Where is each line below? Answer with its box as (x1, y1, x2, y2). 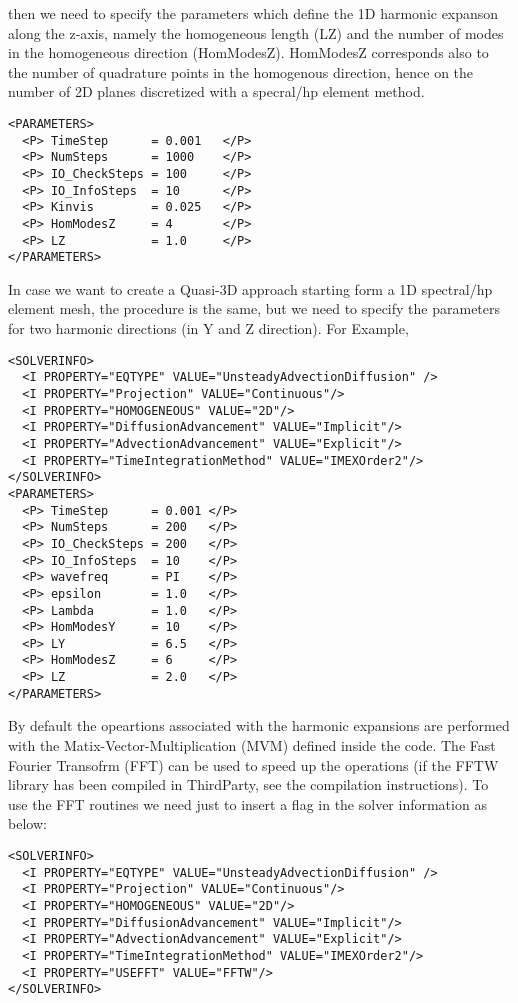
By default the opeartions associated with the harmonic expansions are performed (8, 715, 510, 736)
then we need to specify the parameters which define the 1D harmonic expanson (8, 3, 499, 23)
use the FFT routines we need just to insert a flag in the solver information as (8, 793, 487, 814)
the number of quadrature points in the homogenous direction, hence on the (8, 61, 474, 82)
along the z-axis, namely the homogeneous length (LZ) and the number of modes (8, 22, 504, 43)
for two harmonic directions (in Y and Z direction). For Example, (8, 318, 409, 339)
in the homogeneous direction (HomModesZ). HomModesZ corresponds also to (8, 42, 489, 63)
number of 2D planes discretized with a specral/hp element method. (8, 81, 425, 102)
